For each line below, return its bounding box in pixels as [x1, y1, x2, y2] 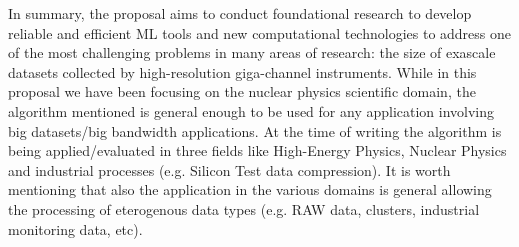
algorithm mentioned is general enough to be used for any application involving [8, 100, 495, 121]
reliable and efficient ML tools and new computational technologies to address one [8, 22, 512, 43]
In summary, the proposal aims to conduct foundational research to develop [8, 3, 472, 23]
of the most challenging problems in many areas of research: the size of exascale [8, 42, 496, 63]
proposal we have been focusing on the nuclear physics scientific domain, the [8, 81, 476, 102]
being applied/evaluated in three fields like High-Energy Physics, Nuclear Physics [8, 140, 507, 161]
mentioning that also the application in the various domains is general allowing [8, 179, 492, 200]
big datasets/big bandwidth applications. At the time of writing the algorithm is [8, 120, 502, 141]
